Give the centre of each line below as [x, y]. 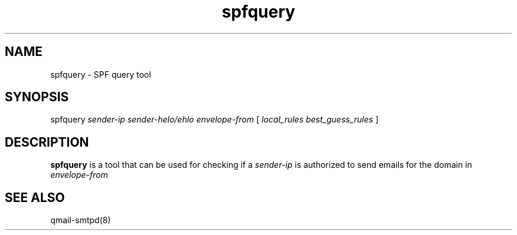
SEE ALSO [35, 197]
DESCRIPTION [47, 142]
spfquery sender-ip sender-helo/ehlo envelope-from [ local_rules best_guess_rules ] [215, 120]
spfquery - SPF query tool [101, 74]
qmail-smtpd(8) [81, 220]
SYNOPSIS [37, 97]
